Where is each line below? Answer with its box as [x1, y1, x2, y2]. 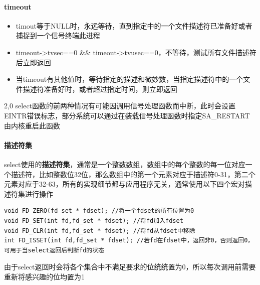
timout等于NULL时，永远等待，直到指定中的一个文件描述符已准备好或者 [16, 20, 252, 31]
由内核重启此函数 [4, 120, 60, 130]
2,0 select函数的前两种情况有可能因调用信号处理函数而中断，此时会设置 [4, 100, 236, 111]
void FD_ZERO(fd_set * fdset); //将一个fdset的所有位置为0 [4, 207, 194, 215]
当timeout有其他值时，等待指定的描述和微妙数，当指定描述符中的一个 [16, 74, 243, 84]
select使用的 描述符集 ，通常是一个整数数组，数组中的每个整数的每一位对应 [4, 159, 245, 169]
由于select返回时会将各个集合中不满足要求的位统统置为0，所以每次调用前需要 [4, 261, 256, 272]
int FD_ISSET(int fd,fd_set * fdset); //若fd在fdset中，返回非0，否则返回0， [4, 237, 254, 244]
